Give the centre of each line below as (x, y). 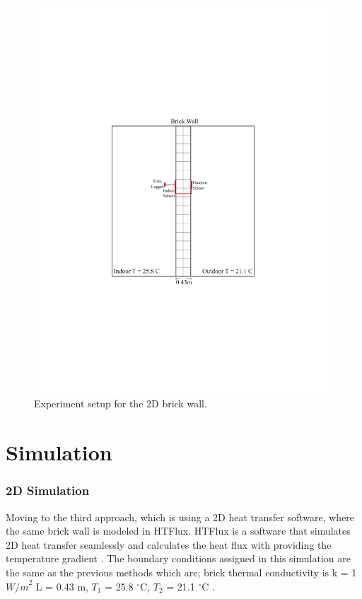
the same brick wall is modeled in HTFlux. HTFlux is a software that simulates (178, 531)
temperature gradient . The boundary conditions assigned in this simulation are (178, 558)
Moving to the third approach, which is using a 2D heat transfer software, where (180, 517)
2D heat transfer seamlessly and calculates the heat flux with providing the (169, 544)
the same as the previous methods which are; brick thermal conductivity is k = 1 (181, 572)
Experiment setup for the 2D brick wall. (121, 403)
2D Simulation (48, 490)
